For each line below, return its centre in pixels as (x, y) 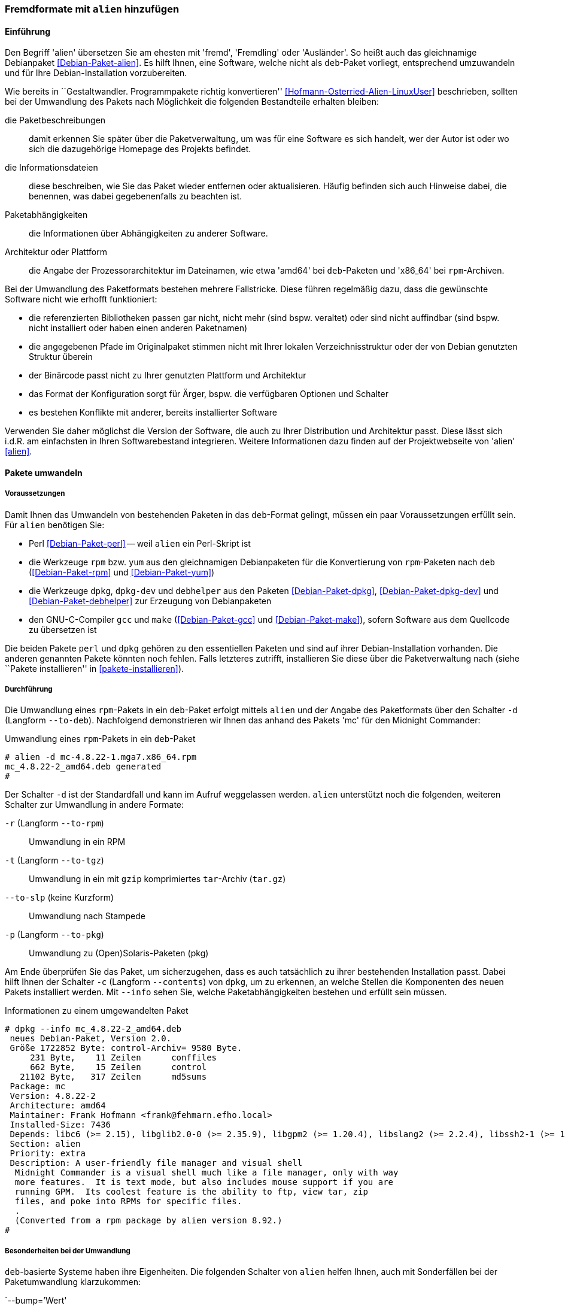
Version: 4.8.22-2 (53, 1096)
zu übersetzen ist (63, 629)
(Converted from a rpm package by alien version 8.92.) (148, 1221)
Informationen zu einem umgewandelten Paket (97, 1011)
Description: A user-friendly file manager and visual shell (156, 1163)
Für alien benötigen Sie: (55, 525)
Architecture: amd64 (58, 1106)
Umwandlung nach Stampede (87, 916)
